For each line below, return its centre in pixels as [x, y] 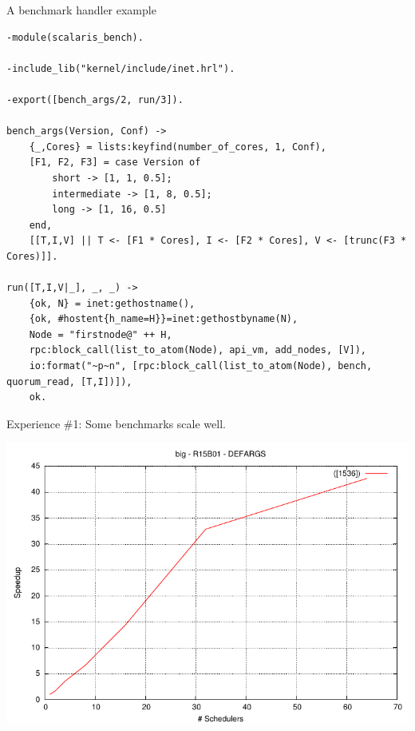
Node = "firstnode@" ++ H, [101, 334]
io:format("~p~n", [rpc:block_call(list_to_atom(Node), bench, [201, 366]
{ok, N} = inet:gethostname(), [112, 303]
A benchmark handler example [81, 10]
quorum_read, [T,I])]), [69, 381]
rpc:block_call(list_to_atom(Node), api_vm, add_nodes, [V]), [198, 350]
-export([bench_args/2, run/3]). [95, 99]
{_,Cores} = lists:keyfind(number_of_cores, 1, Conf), [178, 147]
